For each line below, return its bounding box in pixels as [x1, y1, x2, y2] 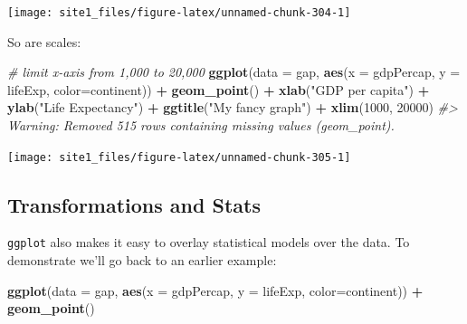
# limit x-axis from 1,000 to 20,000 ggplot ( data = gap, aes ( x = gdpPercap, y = [7, 62, 461, 81]
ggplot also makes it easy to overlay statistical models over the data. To [7, 233, 410, 252]
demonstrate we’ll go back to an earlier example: [7, 251, 277, 270]
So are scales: [7, 32, 81, 51]
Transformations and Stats [7, 190, 261, 218]
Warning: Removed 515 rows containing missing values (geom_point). [7, 116, 395, 135]
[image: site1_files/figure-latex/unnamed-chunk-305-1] [7, 150, 351, 164]
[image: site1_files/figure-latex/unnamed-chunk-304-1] [7, 6, 351, 19]
